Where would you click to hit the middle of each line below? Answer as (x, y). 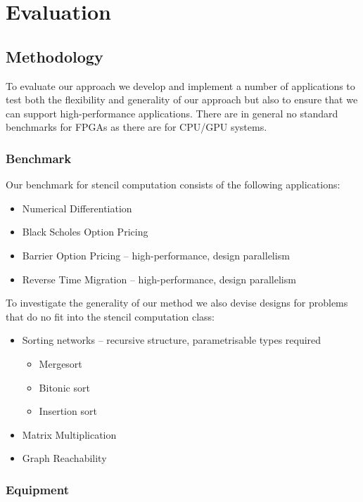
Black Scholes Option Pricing (85, 232)
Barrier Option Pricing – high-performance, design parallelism (156, 255)
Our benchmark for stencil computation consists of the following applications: (173, 185)
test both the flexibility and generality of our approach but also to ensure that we (182, 99)
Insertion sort (68, 411)
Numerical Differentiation (77, 208)
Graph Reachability (64, 458)
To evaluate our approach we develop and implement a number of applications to (180, 85)
